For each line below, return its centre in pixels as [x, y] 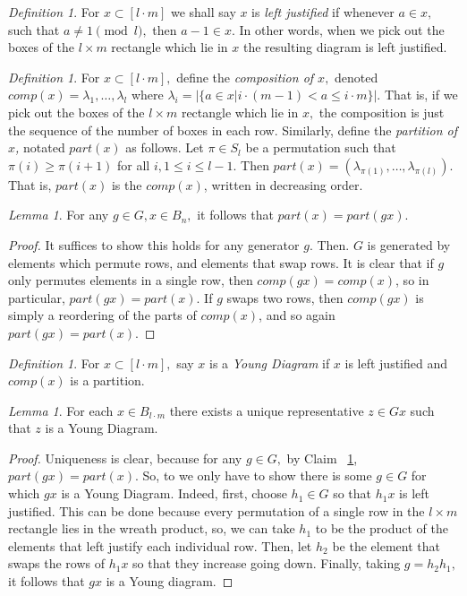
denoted [357, 77]
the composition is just [382, 112]
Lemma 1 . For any [59, 215]
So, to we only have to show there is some [257, 475]
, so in [412, 280]
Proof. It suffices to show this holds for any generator [154, 244]
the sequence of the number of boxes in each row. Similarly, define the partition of [233, 130]
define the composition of [245, 77]
